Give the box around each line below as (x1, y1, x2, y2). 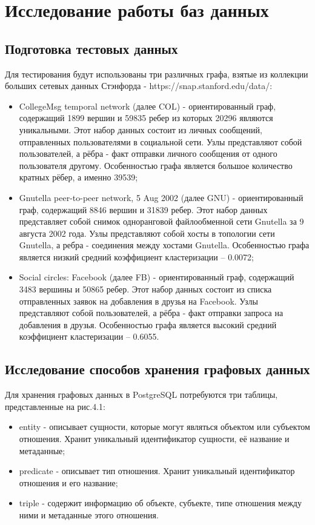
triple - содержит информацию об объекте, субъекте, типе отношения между (19, 497, 302, 509)
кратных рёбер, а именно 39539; (19, 171, 138, 183)
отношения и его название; (19, 476, 118, 489)
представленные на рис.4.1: (5, 400, 106, 412)
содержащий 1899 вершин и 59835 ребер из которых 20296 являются (19, 111, 273, 124)
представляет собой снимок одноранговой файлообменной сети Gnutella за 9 (19, 215, 304, 228)
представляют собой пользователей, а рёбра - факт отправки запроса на (19, 306, 283, 319)
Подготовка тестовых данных (5, 39, 178, 58)
